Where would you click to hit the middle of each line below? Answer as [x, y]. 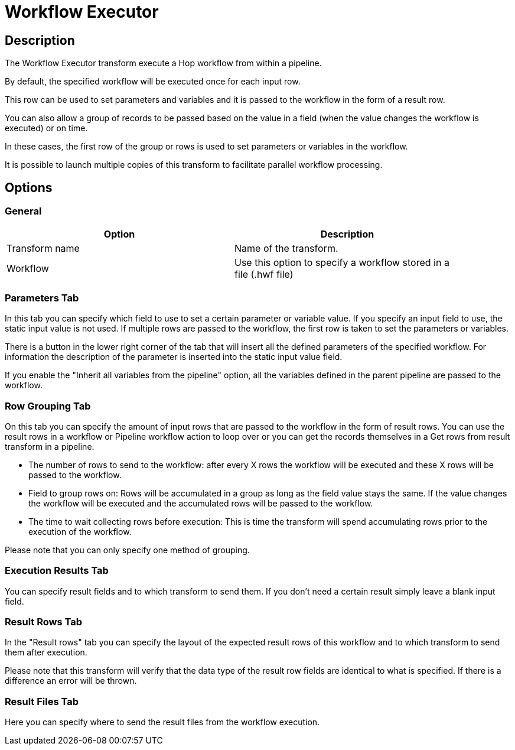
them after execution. [46, 652]
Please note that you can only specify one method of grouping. [127, 550]
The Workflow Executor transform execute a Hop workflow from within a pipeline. [163, 63]
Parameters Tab [42, 298]
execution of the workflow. [80, 531]
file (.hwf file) [264, 275]
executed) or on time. [46, 128]
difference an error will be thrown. [71, 681]
